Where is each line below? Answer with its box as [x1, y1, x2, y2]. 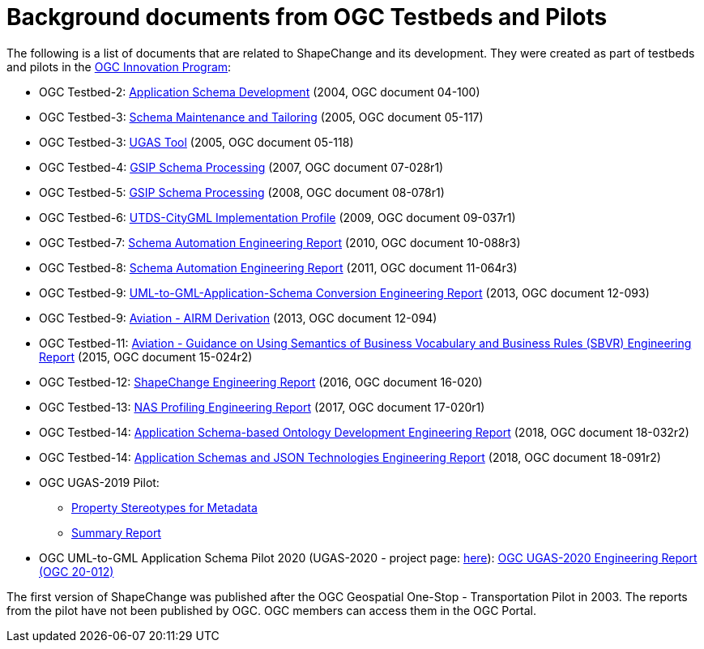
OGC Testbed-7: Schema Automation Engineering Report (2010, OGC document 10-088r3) [39, 235, 521, 250]
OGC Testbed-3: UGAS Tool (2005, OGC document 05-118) [39, 134, 354, 149]
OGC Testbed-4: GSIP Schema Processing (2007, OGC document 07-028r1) [39, 160, 444, 174]
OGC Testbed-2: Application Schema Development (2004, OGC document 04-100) [39, 84, 480, 99]
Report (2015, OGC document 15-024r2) [39, 349, 253, 364]
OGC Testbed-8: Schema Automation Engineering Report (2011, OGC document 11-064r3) [39, 260, 518, 275]
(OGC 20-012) [39, 564, 114, 579]
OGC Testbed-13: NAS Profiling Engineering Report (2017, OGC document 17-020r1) [39, 399, 485, 414]
